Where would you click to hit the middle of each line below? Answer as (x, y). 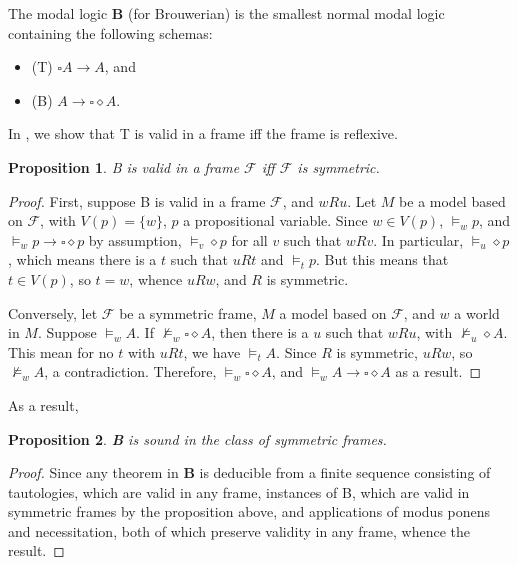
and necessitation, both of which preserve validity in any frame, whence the (239, 530)
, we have (212, 351)
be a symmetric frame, (188, 312)
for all (249, 239)
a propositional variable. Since (275, 220)
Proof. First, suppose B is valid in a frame (137, 200)
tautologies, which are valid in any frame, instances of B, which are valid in (239, 491)
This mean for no (61, 351)
